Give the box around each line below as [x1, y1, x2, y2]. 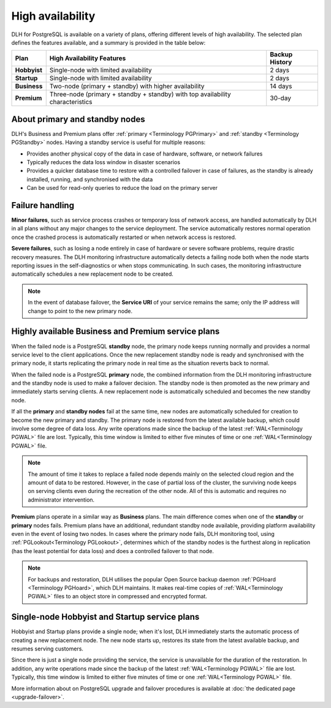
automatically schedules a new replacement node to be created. [11, 270, 174, 278]
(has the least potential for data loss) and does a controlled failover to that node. [11, 547, 215, 554]
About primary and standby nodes [11, 114, 145, 124]
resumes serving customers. [11, 645, 84, 652]
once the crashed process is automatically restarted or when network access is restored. [11, 233, 237, 241]
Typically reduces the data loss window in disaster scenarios [26, 159, 181, 166]
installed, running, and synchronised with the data [26, 175, 153, 183]
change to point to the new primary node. [28, 307, 133, 315]
